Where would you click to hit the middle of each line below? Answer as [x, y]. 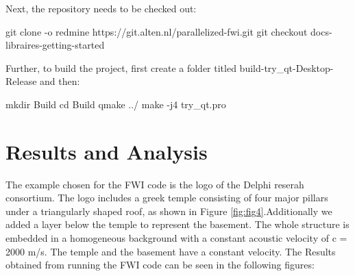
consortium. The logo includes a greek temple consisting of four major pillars [167, 198]
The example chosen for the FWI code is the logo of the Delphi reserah [155, 184]
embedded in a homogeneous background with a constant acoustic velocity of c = [176, 238]
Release [21, 81]
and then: [60, 81]
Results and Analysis [107, 151]
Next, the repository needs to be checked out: [101, 8]
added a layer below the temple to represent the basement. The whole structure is [177, 224]
